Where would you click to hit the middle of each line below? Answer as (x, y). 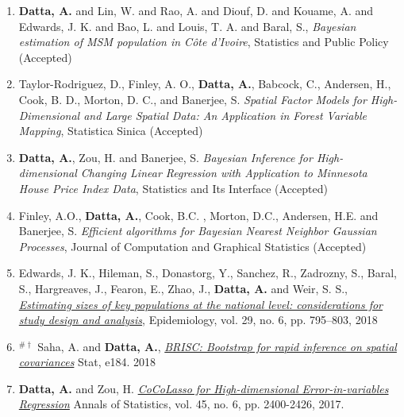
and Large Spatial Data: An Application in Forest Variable (225, 115)
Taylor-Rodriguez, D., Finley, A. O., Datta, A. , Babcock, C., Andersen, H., (205, 84)
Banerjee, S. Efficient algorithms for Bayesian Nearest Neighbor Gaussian (198, 231)
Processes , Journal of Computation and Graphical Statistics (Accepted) (192, 246)
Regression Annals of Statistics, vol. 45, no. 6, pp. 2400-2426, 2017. (181, 404)
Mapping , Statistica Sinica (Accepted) (111, 131)
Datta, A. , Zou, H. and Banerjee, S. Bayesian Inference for (165, 157)
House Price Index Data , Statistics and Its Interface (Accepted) (173, 188)
